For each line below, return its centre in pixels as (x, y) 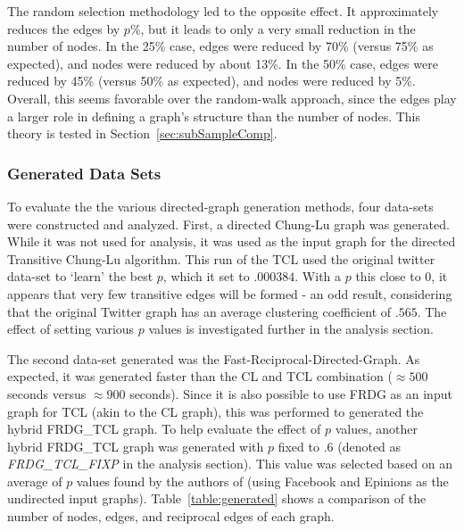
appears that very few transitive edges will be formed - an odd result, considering (230, 293)
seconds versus (47, 393)
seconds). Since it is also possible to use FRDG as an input (291, 393)
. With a (318, 276)
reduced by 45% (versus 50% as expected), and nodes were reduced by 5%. (211, 81)
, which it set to (206, 276)
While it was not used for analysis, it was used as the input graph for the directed (232, 241)
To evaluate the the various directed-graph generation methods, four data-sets (220, 206)
